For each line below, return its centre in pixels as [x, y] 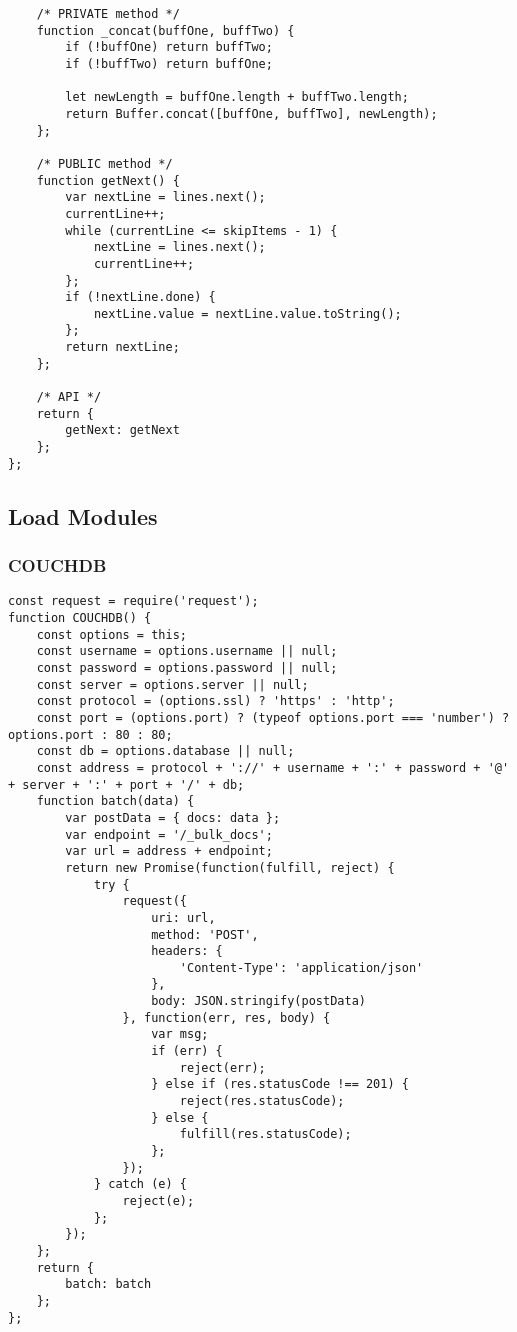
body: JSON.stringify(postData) [258, 1001]
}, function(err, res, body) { [226, 1017]
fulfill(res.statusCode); [265, 1134]
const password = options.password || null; [187, 668]
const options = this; [111, 634]
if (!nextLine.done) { [140, 297]
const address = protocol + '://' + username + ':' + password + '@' [273, 767]
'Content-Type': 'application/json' [301, 967]
